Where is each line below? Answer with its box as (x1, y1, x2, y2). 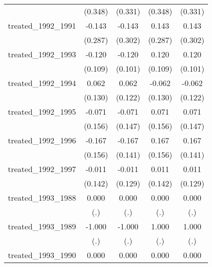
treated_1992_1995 (8, 106, 76, 117)
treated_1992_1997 (8, 163, 76, 175)
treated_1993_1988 (8, 192, 76, 203)
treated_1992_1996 (8, 134, 76, 146)
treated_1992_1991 (8, 20, 76, 31)
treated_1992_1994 (8, 77, 76, 89)
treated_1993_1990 (8, 249, 76, 261)
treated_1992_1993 (8, 48, 76, 60)
